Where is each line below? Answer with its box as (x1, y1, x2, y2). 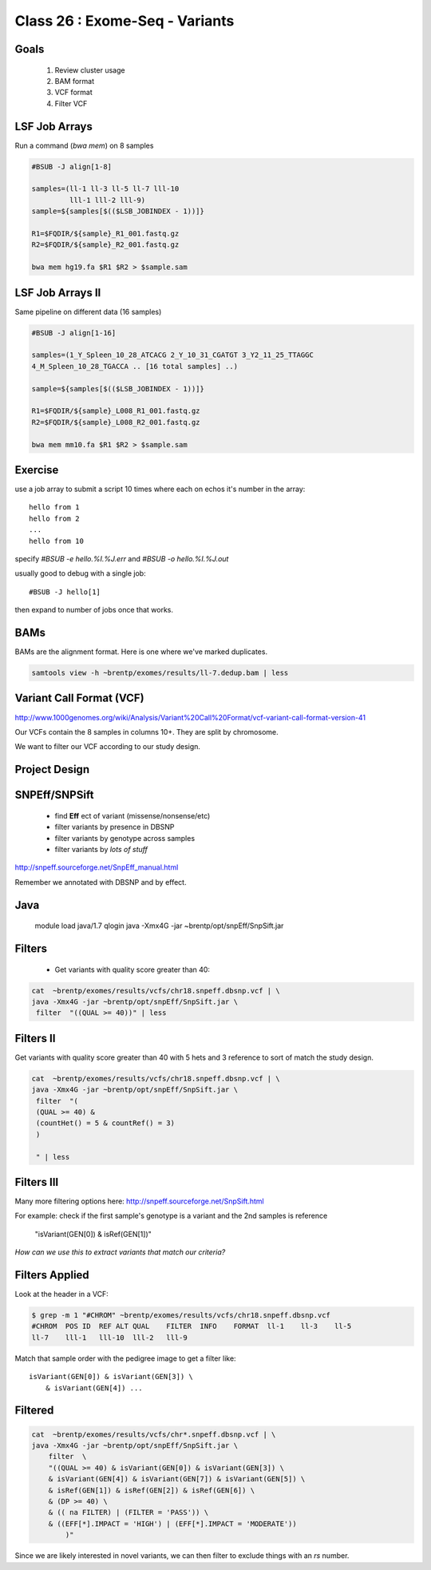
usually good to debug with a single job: (14, 569, 147, 578)
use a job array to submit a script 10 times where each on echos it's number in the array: (14, 484, 306, 494)
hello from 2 (29, 513, 80, 523)
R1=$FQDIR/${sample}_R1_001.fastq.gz (31, 228, 180, 238)
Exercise (14, 463, 59, 477)
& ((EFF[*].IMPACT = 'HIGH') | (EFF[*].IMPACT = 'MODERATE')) (48, 1519, 297, 1528)
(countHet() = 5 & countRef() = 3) (36, 1119, 176, 1128)
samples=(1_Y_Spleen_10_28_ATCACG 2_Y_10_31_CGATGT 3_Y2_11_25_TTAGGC (31, 351, 314, 359)
